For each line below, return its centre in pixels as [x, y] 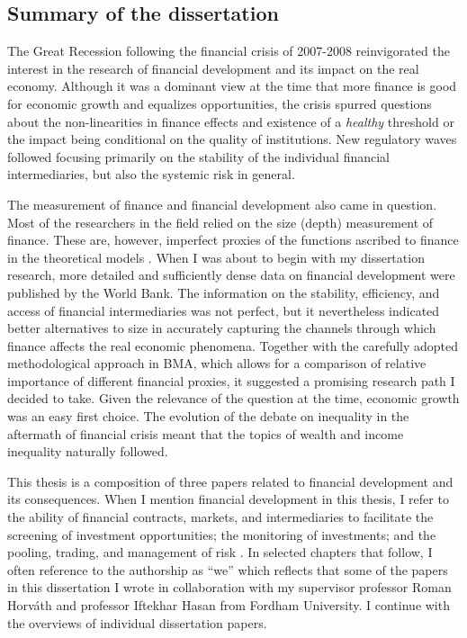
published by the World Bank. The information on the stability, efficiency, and [224, 292]
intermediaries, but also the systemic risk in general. [151, 174]
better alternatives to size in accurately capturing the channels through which [222, 328]
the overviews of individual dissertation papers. [137, 622]
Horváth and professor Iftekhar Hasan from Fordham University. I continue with [229, 605]
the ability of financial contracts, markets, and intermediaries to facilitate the [220, 517]
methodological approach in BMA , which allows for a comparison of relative [217, 363]
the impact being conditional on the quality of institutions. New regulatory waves [232, 139]
